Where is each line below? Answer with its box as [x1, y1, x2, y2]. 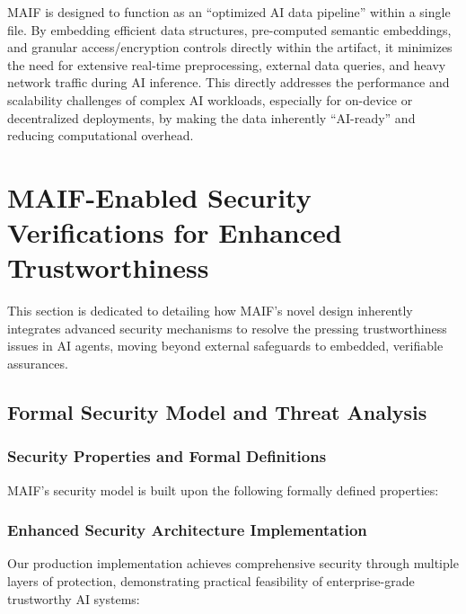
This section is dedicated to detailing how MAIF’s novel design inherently [7, 301, 413, 320]
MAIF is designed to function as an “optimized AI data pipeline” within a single [7, 3, 451, 21]
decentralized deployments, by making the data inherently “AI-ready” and [7, 108, 416, 127]
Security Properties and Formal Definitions [7, 445, 327, 467]
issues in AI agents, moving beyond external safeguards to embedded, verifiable [7, 336, 444, 355]
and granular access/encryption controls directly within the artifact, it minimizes [7, 38, 453, 57]
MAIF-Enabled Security [7, 178, 312, 215]
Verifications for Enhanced [7, 214, 342, 251]
